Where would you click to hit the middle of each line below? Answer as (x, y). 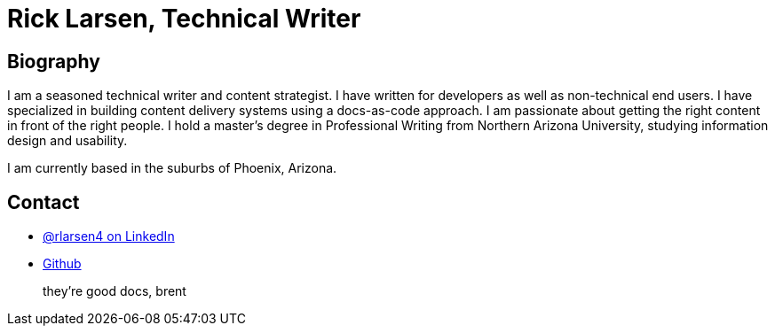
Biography (54, 61)
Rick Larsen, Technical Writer (184, 19)
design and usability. (67, 141)
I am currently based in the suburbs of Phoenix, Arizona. (172, 168)
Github (62, 264)
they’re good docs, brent (115, 291)
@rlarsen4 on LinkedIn (109, 236)
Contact (43, 202)
